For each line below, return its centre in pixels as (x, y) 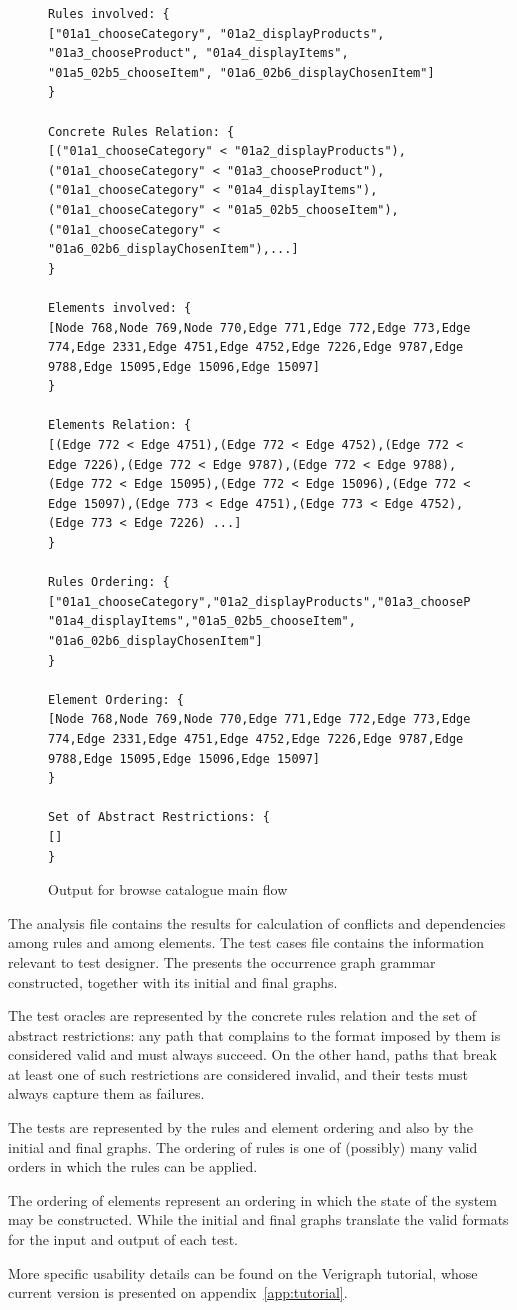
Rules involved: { (109, 14)
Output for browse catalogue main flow (168, 889)
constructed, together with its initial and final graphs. (173, 981)
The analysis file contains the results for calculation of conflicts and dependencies (257, 922)
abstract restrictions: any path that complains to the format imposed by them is (254, 1034)
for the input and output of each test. (123, 1239)
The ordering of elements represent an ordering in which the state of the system (253, 1199)
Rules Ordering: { (109, 582)
